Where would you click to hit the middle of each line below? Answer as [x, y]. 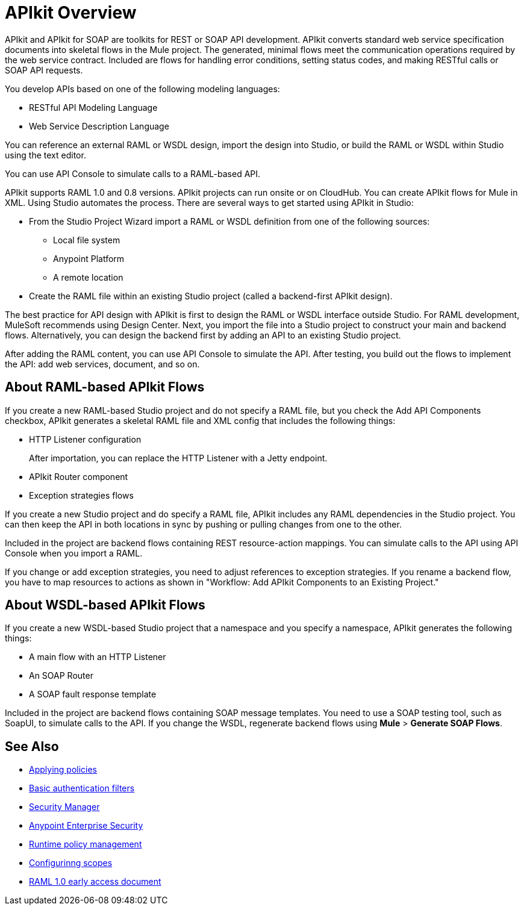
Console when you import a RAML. [74, 553]
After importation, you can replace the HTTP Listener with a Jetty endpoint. [178, 458]
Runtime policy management [86, 844]
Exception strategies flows [81, 495]
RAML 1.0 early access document [95, 882]
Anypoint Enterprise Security [86, 826]
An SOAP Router [61, 676]
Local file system [87, 240]
